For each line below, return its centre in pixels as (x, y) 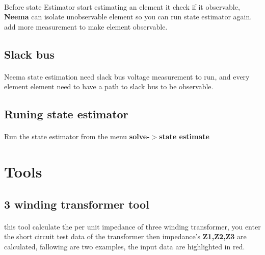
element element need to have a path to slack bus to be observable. (109, 86)
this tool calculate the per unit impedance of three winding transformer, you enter (132, 226)
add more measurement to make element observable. (86, 26)
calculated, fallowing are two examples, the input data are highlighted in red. (125, 246)
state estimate (184, 136)
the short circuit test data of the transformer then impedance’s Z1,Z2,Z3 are (125, 236)
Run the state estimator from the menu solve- (77, 136)
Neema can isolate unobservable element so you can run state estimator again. (128, 17)
